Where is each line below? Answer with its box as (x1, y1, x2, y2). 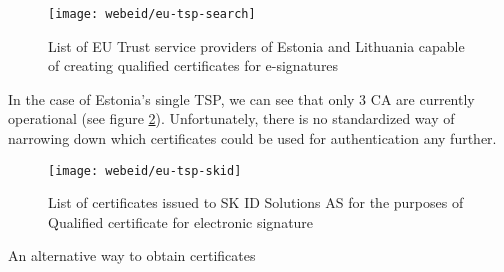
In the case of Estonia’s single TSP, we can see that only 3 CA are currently (8, 88, 475, 109)
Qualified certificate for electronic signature (48, 211, 314, 232)
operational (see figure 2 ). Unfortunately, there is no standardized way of (8, 108, 455, 129)
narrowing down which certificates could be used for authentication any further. (8, 128, 497, 149)
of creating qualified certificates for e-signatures (48, 55, 339, 76)
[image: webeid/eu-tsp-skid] (48, 163, 242, 178)
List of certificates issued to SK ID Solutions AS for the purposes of (48, 192, 464, 213)
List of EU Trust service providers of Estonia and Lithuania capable (48, 35, 465, 56)
